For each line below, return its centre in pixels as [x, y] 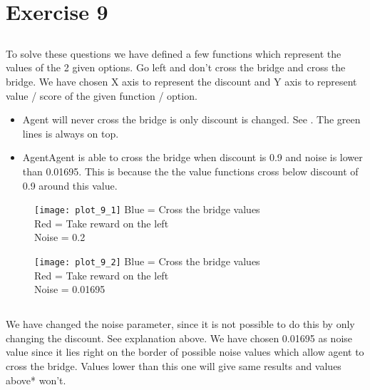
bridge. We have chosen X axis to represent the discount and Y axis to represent [181, 81]
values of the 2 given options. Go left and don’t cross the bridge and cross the [176, 67]
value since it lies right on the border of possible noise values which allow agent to [185, 352]
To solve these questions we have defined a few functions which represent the [174, 53]
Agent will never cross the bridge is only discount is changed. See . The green [191, 119]
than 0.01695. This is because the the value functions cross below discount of [190, 171]
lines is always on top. [71, 133]
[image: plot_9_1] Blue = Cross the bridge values [147, 209]
